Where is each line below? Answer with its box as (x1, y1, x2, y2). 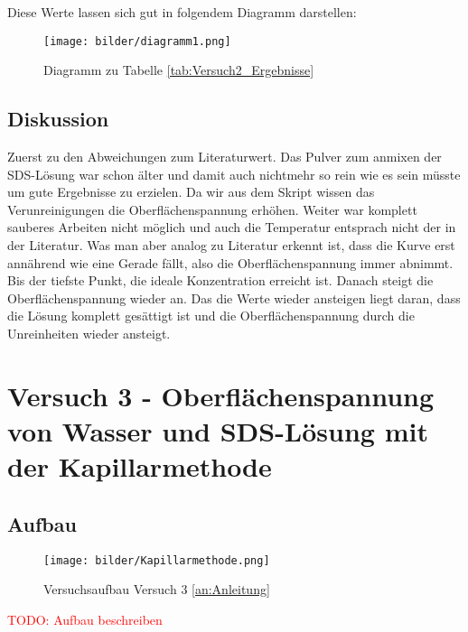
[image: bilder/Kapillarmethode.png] (43, 553, 270, 567)
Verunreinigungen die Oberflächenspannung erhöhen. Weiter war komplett (7, 200, 417, 218)
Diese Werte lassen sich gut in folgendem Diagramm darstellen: (7, 3, 357, 21)
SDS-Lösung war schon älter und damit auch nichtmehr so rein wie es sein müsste (7, 164, 461, 183)
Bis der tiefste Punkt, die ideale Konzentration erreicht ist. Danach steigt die (7, 271, 434, 290)
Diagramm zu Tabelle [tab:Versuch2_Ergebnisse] (43, 60, 314, 79)
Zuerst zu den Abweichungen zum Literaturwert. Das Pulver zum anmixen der (7, 147, 442, 166)
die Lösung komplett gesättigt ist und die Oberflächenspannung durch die (7, 306, 415, 325)
